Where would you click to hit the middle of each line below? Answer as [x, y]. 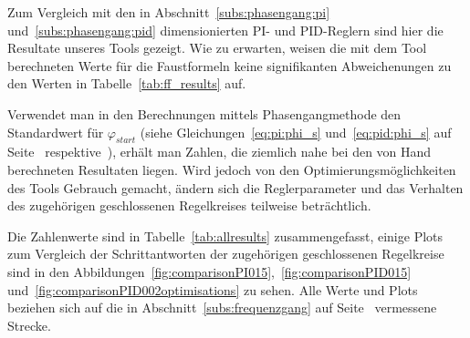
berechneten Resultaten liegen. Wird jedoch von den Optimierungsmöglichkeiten [232, 169]
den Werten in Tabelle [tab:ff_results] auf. [127, 83]
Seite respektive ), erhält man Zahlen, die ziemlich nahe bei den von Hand [219, 152]
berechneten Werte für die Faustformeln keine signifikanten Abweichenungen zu [230, 65]
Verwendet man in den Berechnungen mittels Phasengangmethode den [204, 113]
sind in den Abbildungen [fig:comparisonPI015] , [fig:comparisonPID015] [209, 271]
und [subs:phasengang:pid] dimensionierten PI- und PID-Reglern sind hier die [225, 30]
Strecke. [29, 325]
